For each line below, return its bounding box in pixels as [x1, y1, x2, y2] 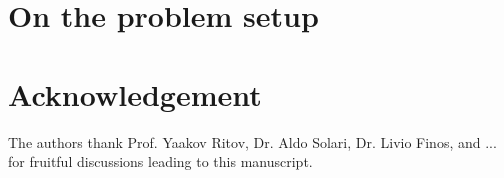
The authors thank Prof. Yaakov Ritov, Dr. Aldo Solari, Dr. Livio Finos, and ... [8, 131, 497, 152]
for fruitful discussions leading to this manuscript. [8, 151, 313, 172]
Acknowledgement [8, 73, 262, 114]
